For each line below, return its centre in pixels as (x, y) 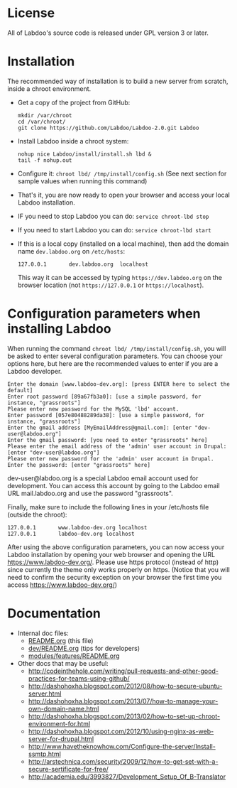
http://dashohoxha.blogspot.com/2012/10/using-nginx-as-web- (121, 731)
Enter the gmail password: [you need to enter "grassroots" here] (108, 440)
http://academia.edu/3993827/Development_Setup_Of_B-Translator (127, 777)
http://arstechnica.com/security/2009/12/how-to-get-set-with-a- (123, 761)
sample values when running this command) (82, 181)
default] (20, 390)
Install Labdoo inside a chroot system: (73, 141)
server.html (45, 693)
